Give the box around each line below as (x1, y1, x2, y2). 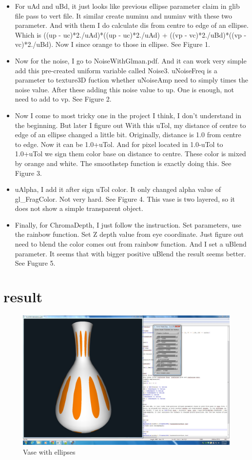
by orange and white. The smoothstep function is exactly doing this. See (15, 158, 232, 168)
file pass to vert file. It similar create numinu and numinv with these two (15, 10, 233, 21)
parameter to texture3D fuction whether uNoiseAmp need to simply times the (15, 75, 248, 85)
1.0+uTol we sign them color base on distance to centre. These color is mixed (15, 148, 246, 159)
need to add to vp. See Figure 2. (15, 94, 112, 104)
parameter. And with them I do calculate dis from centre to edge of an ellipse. (15, 20, 249, 30)
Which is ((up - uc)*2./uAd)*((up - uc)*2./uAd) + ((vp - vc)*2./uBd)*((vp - (15, 29, 247, 40)
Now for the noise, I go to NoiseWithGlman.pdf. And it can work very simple (15, 55, 247, 65)
